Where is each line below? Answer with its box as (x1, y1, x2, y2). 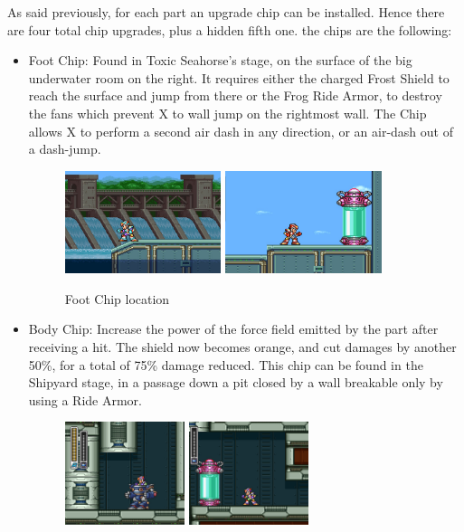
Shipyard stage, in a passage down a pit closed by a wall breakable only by (28, 373, 443, 392)
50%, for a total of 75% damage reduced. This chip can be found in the (28, 355, 423, 374)
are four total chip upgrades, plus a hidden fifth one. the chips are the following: (7, 20, 452, 39)
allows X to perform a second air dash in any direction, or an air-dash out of (28, 121, 453, 140)
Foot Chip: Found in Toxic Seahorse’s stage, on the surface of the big (28, 51, 412, 70)
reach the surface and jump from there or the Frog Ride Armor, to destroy (28, 86, 442, 105)
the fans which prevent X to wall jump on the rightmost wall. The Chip (28, 103, 427, 122)
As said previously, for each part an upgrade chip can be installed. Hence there (7, 3, 445, 21)
